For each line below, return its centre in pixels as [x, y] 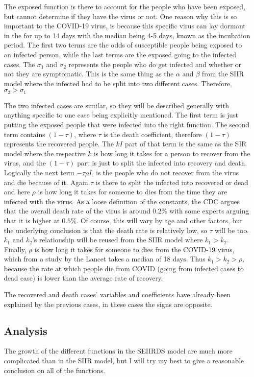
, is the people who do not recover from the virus [165, 172]
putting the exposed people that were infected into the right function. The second [127, 124]
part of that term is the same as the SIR [186, 144]
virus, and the [25, 163]
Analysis [26, 330]
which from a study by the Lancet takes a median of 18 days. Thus [105, 259]
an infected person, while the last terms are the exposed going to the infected [120, 54]
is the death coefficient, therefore [152, 134]
